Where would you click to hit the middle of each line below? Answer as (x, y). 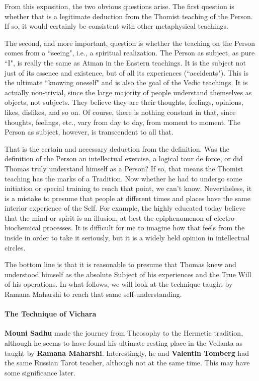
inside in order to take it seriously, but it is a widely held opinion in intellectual (127, 238)
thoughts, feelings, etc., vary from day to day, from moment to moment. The (122, 122)
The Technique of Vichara (51, 314)
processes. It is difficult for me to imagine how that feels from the (144, 228)
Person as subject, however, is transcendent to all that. (89, 132)
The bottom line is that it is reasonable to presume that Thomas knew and (120, 264)
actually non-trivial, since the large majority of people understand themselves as (128, 92)
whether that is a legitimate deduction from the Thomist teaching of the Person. (129, 16)
